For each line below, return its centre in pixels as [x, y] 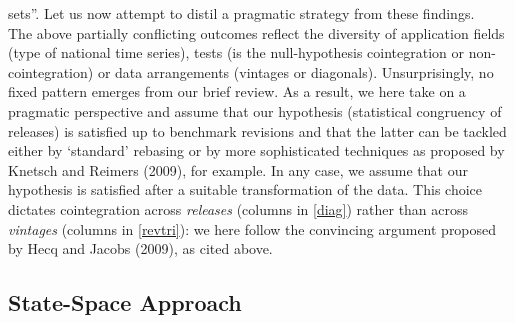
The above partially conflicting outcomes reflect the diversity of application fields [256, 32]
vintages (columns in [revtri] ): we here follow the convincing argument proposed [252, 228]
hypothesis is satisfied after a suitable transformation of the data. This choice [245, 189]
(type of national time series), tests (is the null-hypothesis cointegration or [236, 52]
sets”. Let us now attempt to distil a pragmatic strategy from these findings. [241, 13]
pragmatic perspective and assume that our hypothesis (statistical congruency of [255, 110]
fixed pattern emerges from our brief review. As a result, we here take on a [237, 91]
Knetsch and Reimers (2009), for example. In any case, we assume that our [238, 169]
